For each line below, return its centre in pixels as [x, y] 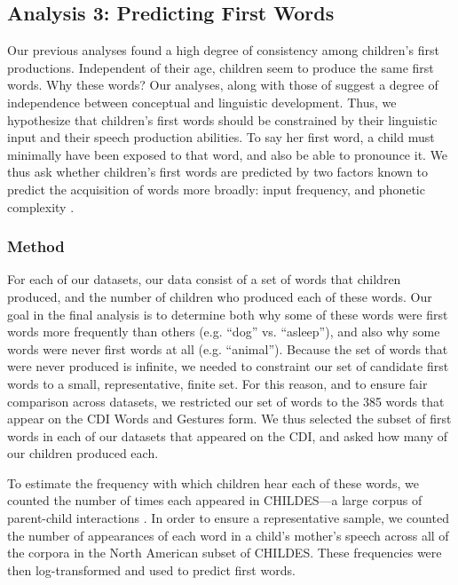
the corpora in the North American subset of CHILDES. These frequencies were [225, 553]
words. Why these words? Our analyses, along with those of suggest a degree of [223, 85]
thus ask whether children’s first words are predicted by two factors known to [217, 172]
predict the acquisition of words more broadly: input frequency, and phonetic [216, 189]
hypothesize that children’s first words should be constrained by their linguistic [222, 119]
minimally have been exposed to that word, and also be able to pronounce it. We [228, 154]
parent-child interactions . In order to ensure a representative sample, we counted [228, 518]
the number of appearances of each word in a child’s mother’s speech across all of [228, 535]
